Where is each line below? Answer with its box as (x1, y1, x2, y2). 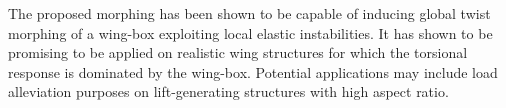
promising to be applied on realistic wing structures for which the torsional (8, 42, 468, 63)
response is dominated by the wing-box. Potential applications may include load (8, 61, 498, 82)
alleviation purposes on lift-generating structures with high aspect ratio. (8, 81, 449, 102)
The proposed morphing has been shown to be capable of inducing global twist (8, 3, 491, 23)
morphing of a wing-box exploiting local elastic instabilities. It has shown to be (8, 22, 493, 43)
